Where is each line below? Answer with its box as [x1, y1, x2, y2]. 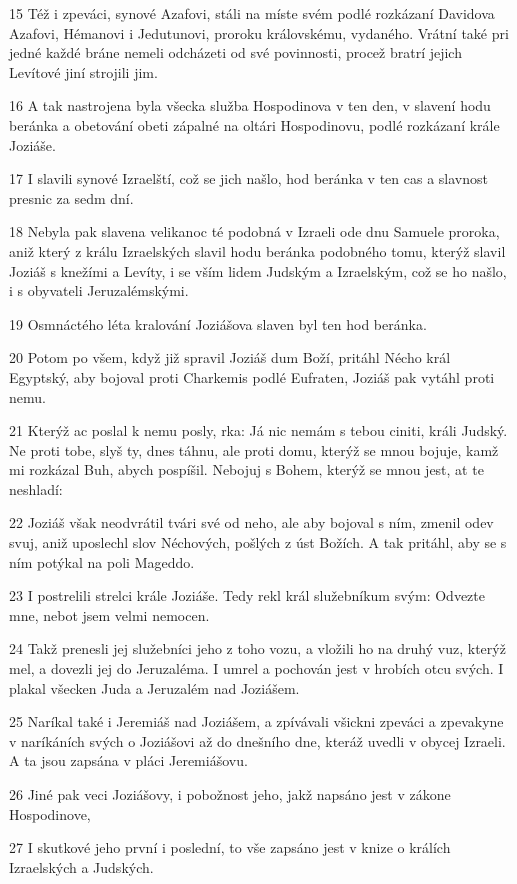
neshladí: [9, 478, 63, 499]
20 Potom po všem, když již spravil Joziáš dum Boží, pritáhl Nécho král [9, 347, 451, 368]
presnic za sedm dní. [9, 187, 134, 208]
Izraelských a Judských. [9, 856, 154, 877]
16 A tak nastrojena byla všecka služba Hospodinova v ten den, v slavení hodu [9, 95, 491, 116]
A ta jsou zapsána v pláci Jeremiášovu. [9, 750, 248, 771]
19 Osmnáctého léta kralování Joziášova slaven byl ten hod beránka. [9, 313, 427, 334]
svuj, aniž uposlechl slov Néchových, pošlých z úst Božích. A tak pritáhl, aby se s [9, 532, 507, 553]
